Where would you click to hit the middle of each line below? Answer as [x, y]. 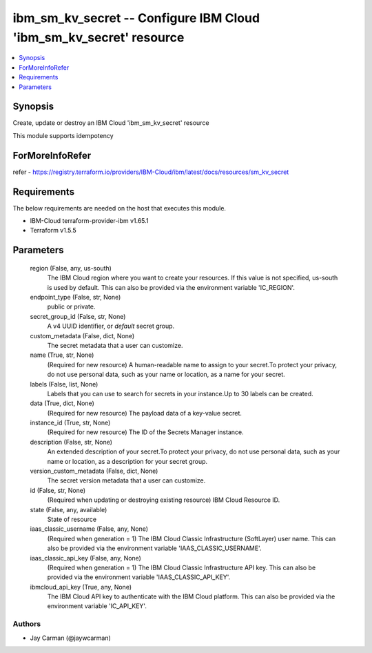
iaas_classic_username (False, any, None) [89, 529]
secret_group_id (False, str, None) [78, 316]
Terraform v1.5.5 [53, 231]
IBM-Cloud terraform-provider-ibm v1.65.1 [89, 221]
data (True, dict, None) [62, 403]
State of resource [72, 519]
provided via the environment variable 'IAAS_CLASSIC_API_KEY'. [139, 577]
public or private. [71, 306]
